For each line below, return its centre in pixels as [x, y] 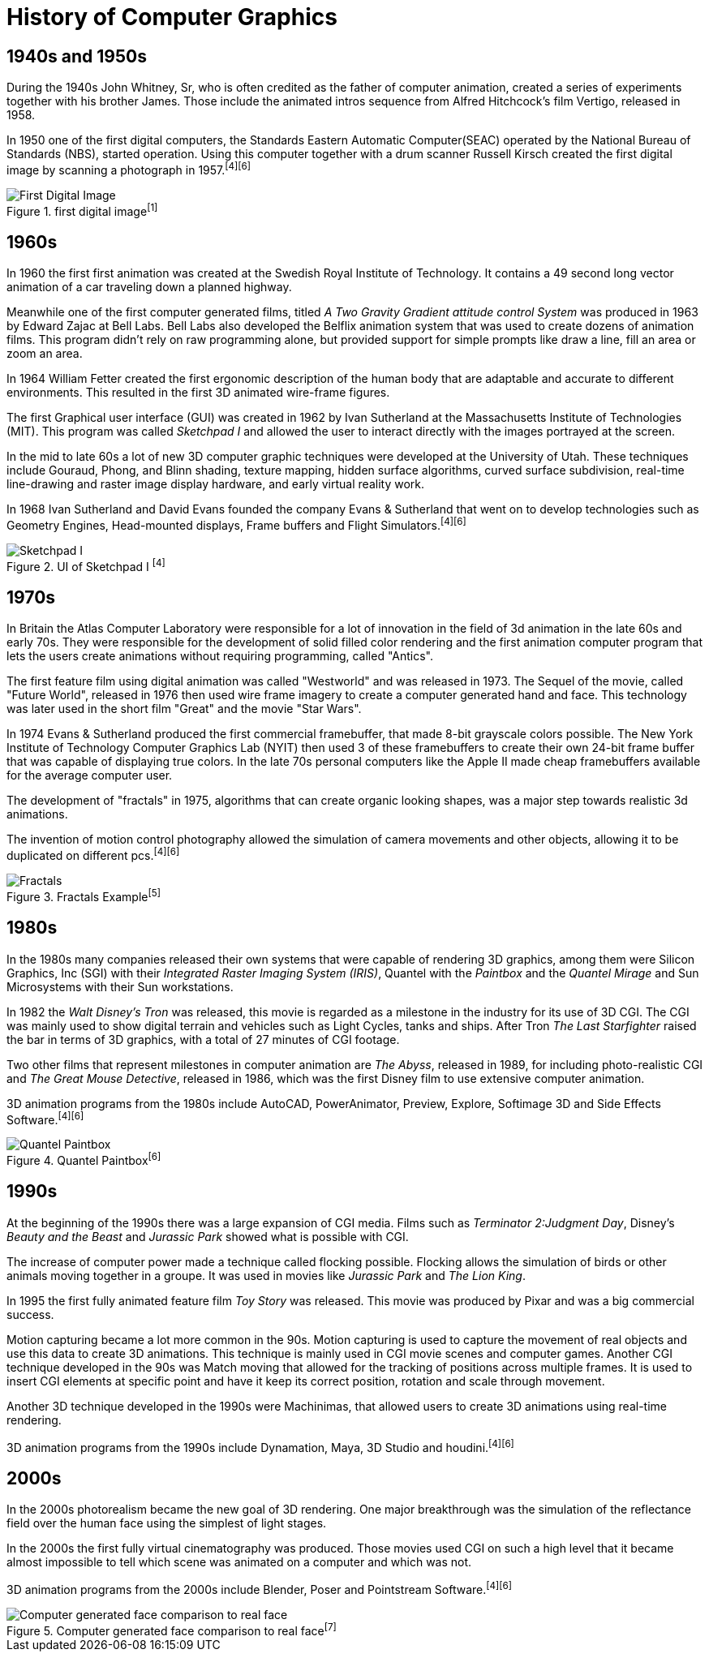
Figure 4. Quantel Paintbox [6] [84, 1159]
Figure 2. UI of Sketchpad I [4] [86, 565]
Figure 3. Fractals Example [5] [84, 896]
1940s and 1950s [77, 56]
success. [30, 1314]
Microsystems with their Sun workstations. [120, 986]
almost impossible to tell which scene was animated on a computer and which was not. [239, 1562]
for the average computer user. [90, 775]
